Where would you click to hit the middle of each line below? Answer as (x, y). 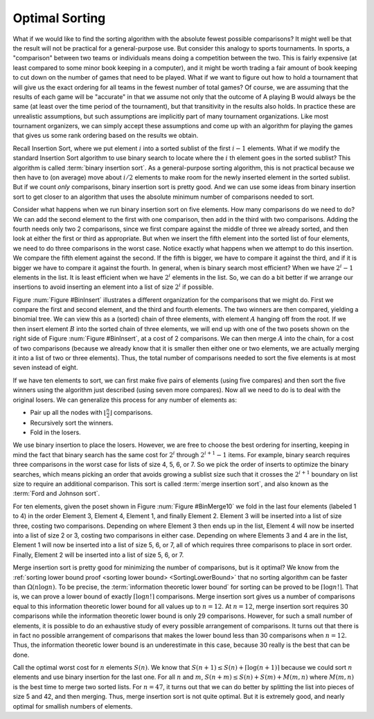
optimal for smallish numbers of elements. (73, 706)
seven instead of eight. (45, 368)
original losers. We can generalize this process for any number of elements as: (125, 400)
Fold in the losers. (55, 432)
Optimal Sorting (59, 18)
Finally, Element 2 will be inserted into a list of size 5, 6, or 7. (98, 555)
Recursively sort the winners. (72, 423)
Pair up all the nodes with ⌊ (68, 412)
